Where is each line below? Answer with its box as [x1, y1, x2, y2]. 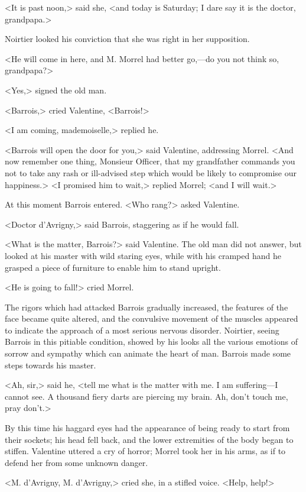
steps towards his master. [5, 358, 96, 371]
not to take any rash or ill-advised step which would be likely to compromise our [5, 166, 297, 179]
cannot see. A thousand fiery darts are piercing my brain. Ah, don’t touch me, [5, 390, 288, 402]
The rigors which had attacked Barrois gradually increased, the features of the [5, 300, 288, 313]
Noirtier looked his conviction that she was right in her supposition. [5, 33, 250, 45]
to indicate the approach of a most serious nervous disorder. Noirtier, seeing [5, 323, 279, 336]
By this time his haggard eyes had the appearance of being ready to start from [5, 422, 290, 434]
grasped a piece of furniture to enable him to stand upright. [5, 261, 221, 273]
